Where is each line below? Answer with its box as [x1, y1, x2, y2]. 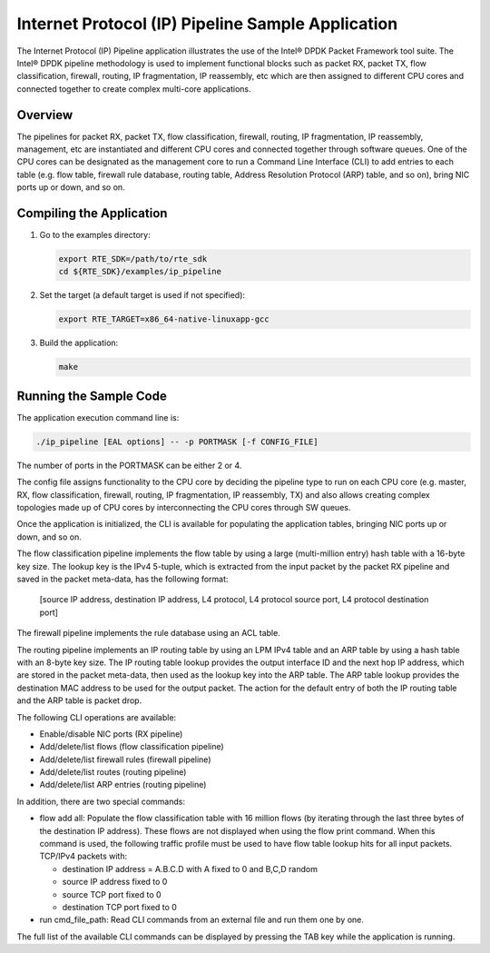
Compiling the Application [16, 205, 168, 221]
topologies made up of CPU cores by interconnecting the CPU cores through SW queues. [16, 502, 351, 513]
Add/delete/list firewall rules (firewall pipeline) [39, 754, 211, 765]
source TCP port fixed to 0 [62, 888, 162, 899]
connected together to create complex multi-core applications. [16, 83, 251, 94]
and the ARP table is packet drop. [16, 695, 142, 706]
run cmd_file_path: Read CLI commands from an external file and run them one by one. [39, 914, 365, 926]
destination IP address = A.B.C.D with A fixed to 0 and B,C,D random [62, 863, 318, 874]
